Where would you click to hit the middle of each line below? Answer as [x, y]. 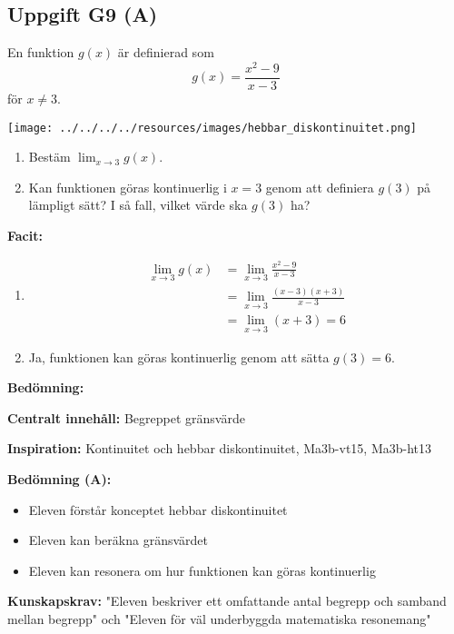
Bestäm [49, 157]
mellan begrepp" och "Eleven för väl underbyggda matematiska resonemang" [219, 619]
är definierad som [166, 52]
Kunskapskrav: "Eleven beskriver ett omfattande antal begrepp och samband [227, 601]
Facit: [25, 235]
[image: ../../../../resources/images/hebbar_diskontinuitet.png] [212, 128]
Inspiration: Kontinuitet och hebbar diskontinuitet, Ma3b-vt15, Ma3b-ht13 [220, 448]
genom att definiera [320, 187]
